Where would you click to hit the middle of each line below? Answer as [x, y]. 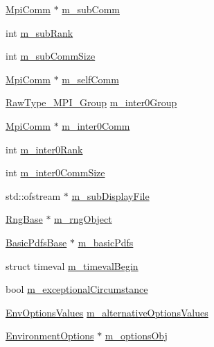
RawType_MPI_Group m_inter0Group [91, 102]
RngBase [24, 219]
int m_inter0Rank [44, 149]
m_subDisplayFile [110, 195]
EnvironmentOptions [50, 336]
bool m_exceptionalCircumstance [77, 289]
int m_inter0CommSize [55, 172]
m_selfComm [90, 79]
